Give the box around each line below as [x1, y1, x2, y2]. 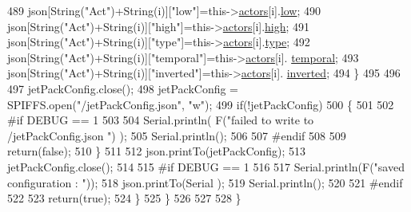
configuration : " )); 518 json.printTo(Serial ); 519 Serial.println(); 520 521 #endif [7, 174, 403, 190]
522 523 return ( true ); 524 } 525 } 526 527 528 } [7, 190, 241, 206]
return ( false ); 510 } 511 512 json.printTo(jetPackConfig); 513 [7, 143, 306, 159]
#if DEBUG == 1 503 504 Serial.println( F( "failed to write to [7, 112, 314, 128]
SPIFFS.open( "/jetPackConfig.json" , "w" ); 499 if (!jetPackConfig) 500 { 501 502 [7, 96, 394, 112]
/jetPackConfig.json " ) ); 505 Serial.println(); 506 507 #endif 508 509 [7, 127, 346, 143]
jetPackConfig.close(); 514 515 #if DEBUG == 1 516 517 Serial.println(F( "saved [7, 158, 405, 175]
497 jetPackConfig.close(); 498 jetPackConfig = [7, 80, 239, 96]
